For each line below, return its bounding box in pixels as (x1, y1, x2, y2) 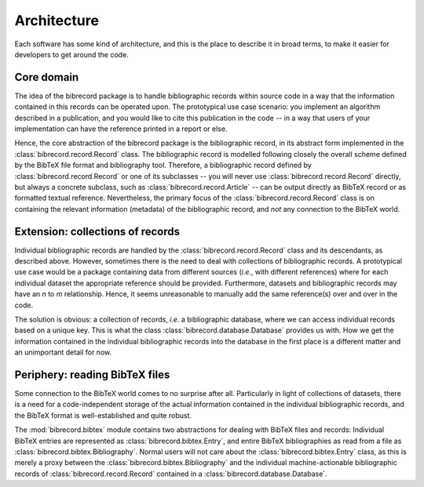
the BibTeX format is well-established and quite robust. (14, 410, 192, 420)
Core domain (14, 71, 79, 84)
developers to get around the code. (14, 49, 129, 59)
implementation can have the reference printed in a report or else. (14, 124, 228, 133)
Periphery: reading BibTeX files (14, 368, 170, 381)
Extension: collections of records (14, 224, 181, 238)
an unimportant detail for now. (14, 347, 112, 357)
